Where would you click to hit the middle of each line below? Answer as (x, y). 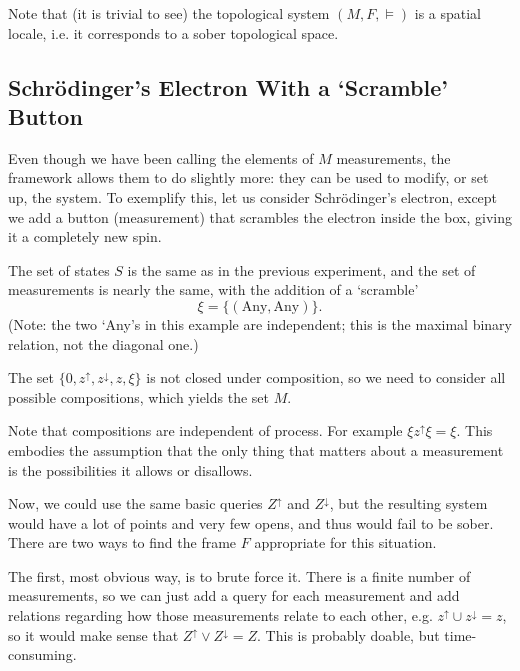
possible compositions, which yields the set (139, 396)
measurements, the (393, 157)
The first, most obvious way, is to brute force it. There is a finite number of (239, 575)
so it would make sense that (93, 634)
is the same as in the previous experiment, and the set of (301, 269)
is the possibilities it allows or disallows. (130, 469)
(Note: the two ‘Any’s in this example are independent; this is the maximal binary (260, 323)
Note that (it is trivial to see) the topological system (169, 13)
